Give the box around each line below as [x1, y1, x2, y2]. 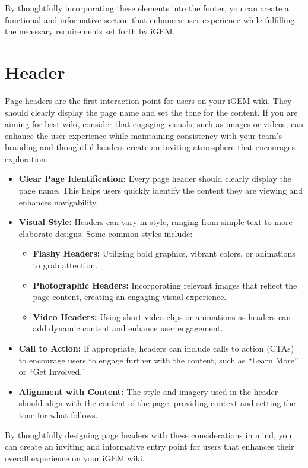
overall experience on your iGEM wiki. [5, 451, 145, 464]
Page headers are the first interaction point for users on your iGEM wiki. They [5, 94, 292, 106]
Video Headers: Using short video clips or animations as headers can [33, 310, 291, 322]
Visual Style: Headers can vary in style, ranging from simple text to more [18, 216, 293, 228]
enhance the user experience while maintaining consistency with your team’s [5, 129, 282, 141]
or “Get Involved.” [18, 365, 85, 378]
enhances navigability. [18, 195, 99, 208]
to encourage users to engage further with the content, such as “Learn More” [18, 353, 299, 366]
